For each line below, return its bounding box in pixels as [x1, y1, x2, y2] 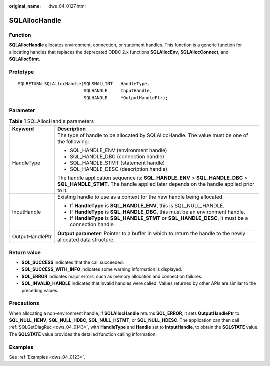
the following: [57, 138, 89, 145]
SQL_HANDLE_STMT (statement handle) [70, 159, 165, 166]
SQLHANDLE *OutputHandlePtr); [83, 95, 168, 100]
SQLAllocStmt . [9, 56, 41, 62]
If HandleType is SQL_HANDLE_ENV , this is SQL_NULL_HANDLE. [70, 202, 225, 209]
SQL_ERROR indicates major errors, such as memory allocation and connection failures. [21, 273, 203, 279]
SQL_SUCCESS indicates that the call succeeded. [21, 259, 124, 265]
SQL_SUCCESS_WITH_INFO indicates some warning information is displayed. [21, 266, 182, 272]
